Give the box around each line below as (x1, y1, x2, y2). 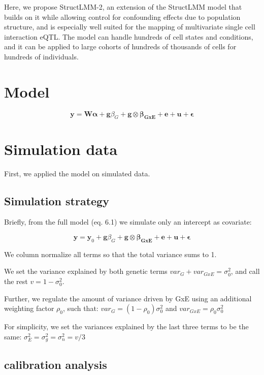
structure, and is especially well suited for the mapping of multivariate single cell (4, 21, 255, 32)
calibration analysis (4, 356, 107, 372)
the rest (4, 275, 28, 286)
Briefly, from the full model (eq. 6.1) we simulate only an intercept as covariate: (4, 216, 252, 227)
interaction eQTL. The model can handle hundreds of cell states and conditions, (4, 31, 253, 42)
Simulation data (4, 138, 118, 159)
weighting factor (4, 303, 54, 314)
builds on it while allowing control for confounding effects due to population (4, 11, 241, 22)
